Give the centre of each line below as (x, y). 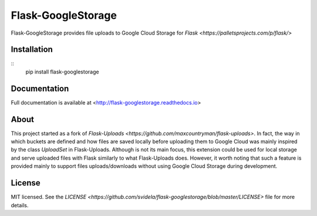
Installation (32, 50)
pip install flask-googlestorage (62, 72)
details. (20, 205)
